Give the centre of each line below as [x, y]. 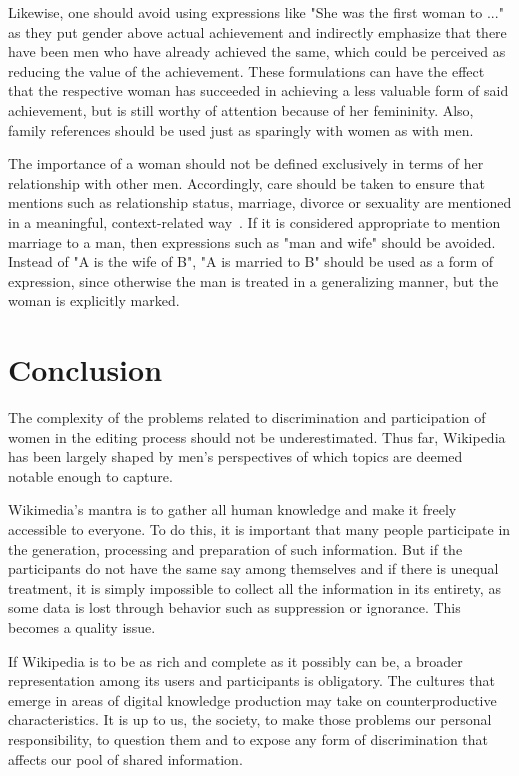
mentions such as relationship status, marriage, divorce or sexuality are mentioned [260, 202]
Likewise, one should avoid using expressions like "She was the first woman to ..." [256, 12]
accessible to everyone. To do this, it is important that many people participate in [259, 529]
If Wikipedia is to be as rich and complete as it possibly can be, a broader [235, 660]
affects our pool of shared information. [125, 758]
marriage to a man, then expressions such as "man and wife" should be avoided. [252, 241]
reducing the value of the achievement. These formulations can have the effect [246, 70]
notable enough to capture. [90, 475]
